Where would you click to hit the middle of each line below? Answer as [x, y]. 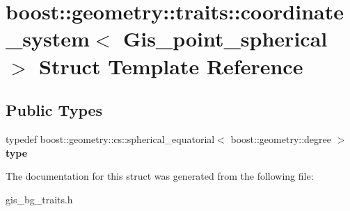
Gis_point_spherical [225, 39]
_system [48, 39]
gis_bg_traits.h [39, 199]
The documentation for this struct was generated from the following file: [160, 176]
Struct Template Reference [171, 66]
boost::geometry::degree [281, 138]
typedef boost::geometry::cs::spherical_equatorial [110, 138]
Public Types [54, 110]
